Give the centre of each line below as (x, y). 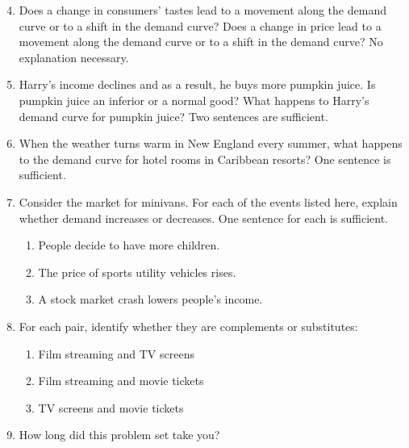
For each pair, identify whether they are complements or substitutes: (188, 326)
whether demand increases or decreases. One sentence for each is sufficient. (203, 218)
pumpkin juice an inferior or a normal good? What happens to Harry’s (194, 100)
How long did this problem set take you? (119, 435)
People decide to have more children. (129, 245)
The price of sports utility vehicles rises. (137, 272)
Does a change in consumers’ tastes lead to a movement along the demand (202, 10)
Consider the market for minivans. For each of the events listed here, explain (208, 201)
